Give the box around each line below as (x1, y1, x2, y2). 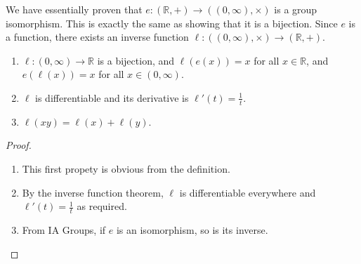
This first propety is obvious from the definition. (22, 161, 230, 176)
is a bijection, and (97, 53, 175, 67)
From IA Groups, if (22, 223, 106, 237)
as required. (77, 199, 127, 213)
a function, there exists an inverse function (6, 29, 189, 44)
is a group (274, 2, 317, 16)
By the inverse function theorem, (22, 185, 164, 199)
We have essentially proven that (6, 2, 143, 16)
